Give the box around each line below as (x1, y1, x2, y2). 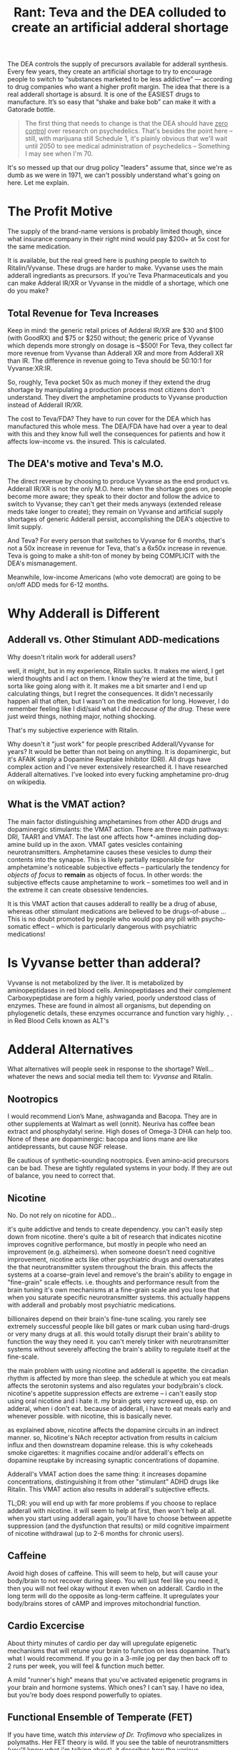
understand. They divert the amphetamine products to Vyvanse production (7, 393, 228, 401)
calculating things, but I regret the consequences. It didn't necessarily (7, 689, 214, 698)
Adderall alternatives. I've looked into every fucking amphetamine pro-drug (7, 770, 229, 778)
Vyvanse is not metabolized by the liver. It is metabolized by (7, 978, 184, 987)
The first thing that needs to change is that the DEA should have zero (24, 119, 229, 128)
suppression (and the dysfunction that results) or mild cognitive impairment (7, 1522, 230, 1530)
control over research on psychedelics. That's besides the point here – (24, 126, 233, 136)
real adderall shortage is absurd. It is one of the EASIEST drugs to (7, 90, 201, 99)
